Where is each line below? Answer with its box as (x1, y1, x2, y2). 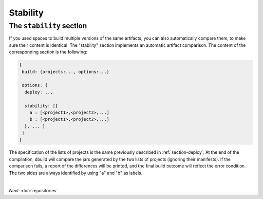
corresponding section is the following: (9, 49, 88, 55)
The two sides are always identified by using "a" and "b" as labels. (9, 170, 143, 176)
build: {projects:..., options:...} (22, 69, 110, 74)
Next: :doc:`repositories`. (9, 188, 59, 194)
